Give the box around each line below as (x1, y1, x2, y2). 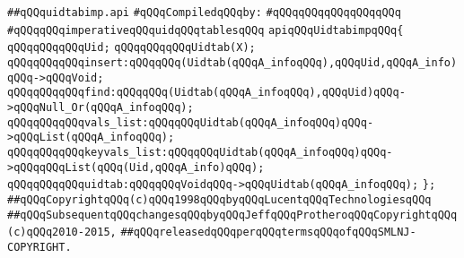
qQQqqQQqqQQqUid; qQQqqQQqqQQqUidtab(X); (7, 41, 256, 55)
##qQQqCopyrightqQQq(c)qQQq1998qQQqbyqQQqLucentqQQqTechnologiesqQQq (7, 193, 432, 206)
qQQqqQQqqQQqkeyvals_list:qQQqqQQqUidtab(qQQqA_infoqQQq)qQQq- (7, 145, 393, 159)
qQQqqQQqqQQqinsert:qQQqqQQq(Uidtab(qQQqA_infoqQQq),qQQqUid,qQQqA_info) (7, 56, 458, 69)
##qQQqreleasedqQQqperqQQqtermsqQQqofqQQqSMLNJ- (120, 226, 416, 239)
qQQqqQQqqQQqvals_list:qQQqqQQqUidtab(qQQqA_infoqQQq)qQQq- (7, 116, 374, 129)
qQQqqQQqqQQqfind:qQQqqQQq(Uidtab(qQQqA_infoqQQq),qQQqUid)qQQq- (7, 86, 406, 99)
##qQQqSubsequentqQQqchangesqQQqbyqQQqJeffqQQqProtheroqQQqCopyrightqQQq (7, 208, 458, 221)
